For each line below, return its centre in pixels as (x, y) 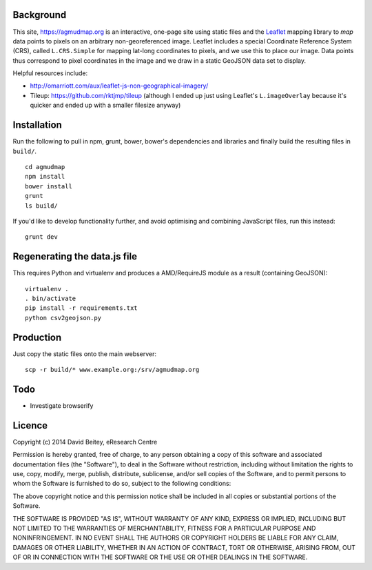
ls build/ (41, 206)
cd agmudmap (45, 167)
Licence (30, 425)
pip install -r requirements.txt (81, 308)
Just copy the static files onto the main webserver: (85, 354)
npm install (45, 177)
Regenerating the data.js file (75, 256)
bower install (49, 186)
